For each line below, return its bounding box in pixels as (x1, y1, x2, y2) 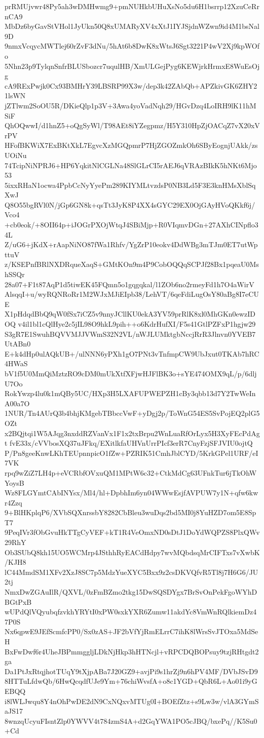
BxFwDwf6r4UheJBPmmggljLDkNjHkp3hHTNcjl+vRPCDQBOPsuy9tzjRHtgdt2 (5, 646, 259, 656)
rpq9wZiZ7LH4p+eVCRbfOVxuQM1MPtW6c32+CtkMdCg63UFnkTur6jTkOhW (5, 467, 257, 478)
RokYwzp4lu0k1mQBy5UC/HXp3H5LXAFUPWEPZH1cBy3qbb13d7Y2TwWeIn (5, 388, 256, 399)
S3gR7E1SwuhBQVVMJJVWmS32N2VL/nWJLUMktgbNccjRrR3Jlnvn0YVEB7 (5, 328, 256, 339)
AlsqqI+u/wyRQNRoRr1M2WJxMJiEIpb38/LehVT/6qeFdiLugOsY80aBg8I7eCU (5, 289, 259, 299)
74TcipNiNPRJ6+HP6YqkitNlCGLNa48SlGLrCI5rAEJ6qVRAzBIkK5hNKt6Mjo (5, 160, 257, 170)
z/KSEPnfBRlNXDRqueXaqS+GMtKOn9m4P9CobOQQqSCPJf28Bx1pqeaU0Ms (5, 259, 259, 269)
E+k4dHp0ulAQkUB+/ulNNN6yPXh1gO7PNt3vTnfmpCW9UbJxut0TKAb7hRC (5, 348, 259, 359)
